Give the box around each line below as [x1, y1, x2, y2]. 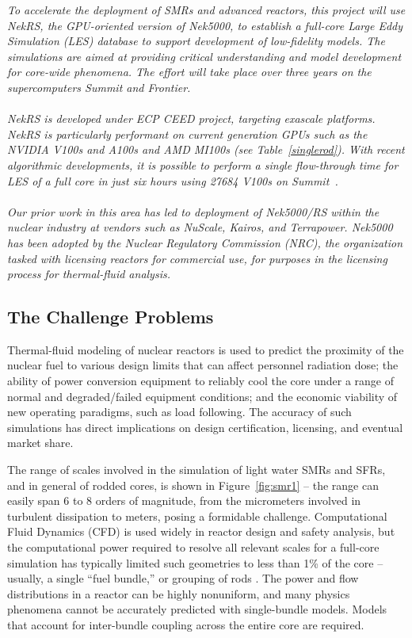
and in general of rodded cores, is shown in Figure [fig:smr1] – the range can [7, 476, 379, 493]
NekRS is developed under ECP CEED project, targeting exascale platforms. [7, 110, 376, 127]
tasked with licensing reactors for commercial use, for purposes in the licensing [7, 250, 387, 266]
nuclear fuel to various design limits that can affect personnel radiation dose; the [7, 357, 399, 373]
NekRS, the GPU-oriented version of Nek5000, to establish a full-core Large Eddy [7, 17, 403, 33]
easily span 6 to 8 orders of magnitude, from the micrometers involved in [7, 492, 361, 509]
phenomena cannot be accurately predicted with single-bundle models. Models [7, 601, 387, 617]
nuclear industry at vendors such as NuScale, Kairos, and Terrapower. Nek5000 [7, 219, 393, 235]
